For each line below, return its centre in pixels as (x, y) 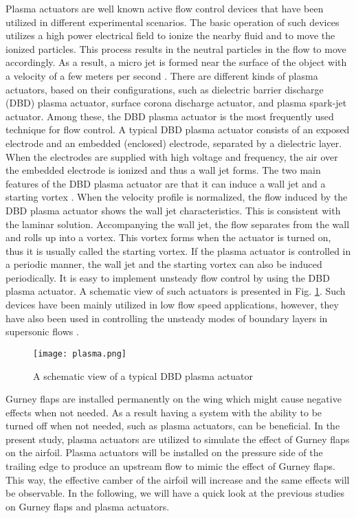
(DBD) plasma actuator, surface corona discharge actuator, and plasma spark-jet (176, 103)
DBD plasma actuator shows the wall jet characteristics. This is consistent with (173, 210)
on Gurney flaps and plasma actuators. (88, 506)
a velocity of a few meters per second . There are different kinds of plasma (162, 75)
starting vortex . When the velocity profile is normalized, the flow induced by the (177, 197)
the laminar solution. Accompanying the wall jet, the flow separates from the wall (178, 224)
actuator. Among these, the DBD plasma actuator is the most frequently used (170, 116)
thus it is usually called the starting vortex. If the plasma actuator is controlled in (178, 250)
